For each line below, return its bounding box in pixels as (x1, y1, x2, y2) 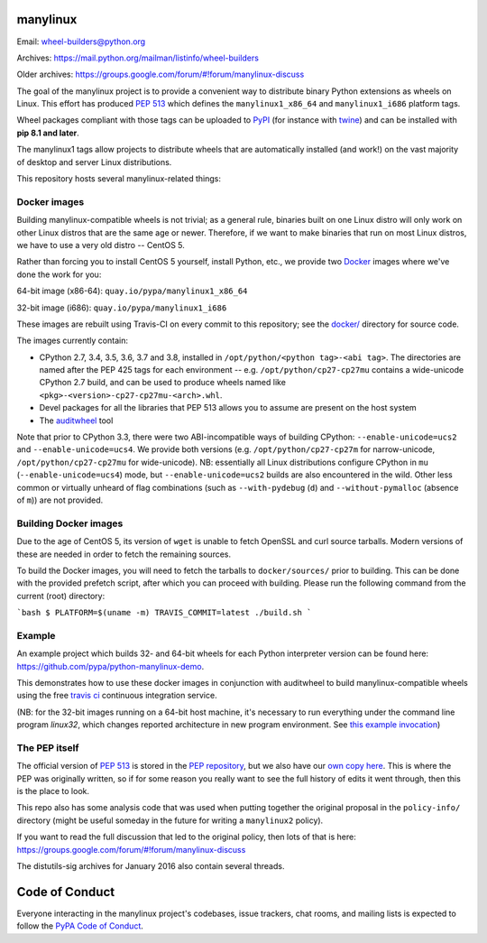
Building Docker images (16, 517, 124, 530)
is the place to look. (16, 786, 90, 797)
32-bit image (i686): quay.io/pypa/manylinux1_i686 (16, 302, 227, 313)
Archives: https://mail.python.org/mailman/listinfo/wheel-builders (16, 52, 259, 63)
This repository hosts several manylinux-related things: (16, 173, 221, 184)
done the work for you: (16, 269, 102, 280)
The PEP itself (16, 741, 79, 753)
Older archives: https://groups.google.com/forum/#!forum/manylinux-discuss (16, 69, 305, 80)
